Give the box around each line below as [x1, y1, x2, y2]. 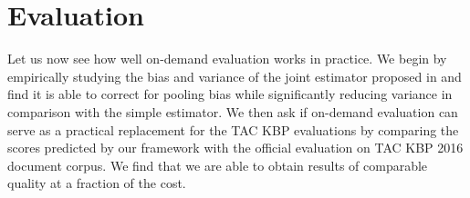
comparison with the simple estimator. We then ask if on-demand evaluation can [7, 102, 458, 121]
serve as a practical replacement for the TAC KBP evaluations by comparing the [7, 120, 459, 139]
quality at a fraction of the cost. [7, 173, 186, 193]
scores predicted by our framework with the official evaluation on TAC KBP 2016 [7, 138, 464, 157]
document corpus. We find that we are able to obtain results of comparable [7, 155, 428, 174]
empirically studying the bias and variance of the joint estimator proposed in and [7, 66, 462, 85]
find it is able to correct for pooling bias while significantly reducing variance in [7, 84, 453, 104]
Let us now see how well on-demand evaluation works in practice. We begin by [7, 49, 447, 68]
